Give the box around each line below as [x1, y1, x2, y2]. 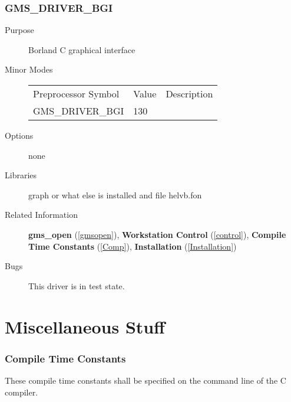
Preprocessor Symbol [33, 87, 120, 100]
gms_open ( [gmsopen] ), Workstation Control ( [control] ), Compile [28, 228, 286, 240]
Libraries [5, 169, 37, 181]
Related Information [5, 208, 78, 221]
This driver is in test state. [28, 279, 125, 292]
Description [166, 87, 213, 100]
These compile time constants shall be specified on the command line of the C [5, 374, 286, 386]
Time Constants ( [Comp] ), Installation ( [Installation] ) [28, 240, 237, 252]
